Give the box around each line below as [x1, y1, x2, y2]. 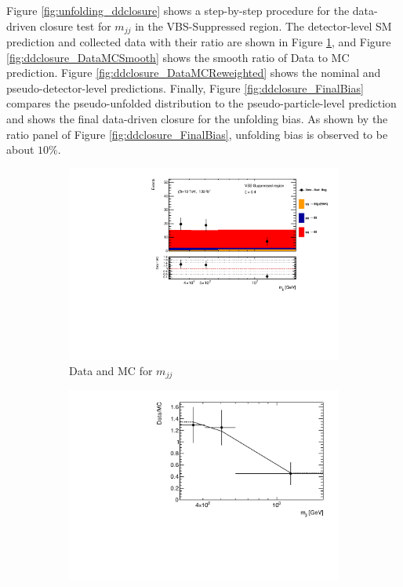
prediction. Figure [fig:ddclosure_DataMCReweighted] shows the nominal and [6, 64, 381, 81]
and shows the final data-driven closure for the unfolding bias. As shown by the [6, 111, 388, 127]
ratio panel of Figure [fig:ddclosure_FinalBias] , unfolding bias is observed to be [6, 126, 388, 142]
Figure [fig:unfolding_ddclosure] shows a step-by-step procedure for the [6, 2, 350, 18]
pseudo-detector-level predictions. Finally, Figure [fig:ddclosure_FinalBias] [6, 79, 364, 96]
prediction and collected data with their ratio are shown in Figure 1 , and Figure [6, 34, 391, 50]
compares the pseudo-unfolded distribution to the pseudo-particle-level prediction [6, 95, 397, 111]
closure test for [39, 17, 111, 34]
